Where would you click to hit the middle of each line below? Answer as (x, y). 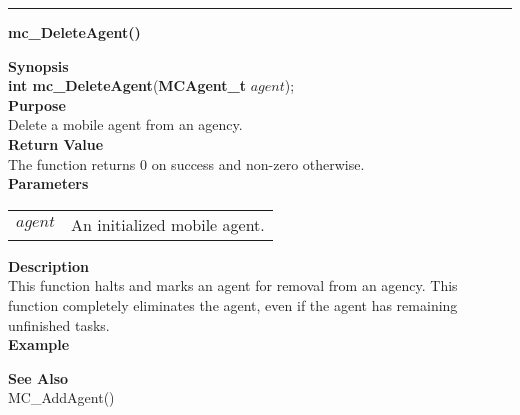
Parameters (48, 183)
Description (49, 265)
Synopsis (38, 65)
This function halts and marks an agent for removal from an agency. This (233, 285)
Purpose (37, 104)
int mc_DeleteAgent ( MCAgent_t (127, 85)
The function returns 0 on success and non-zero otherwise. (186, 163)
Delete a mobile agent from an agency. (125, 124)
